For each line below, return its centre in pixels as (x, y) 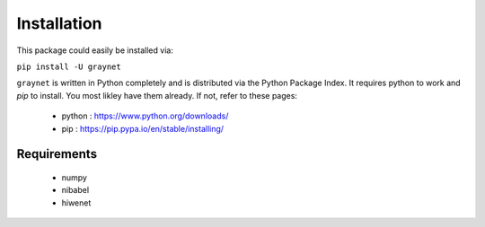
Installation (59, 23)
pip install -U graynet (69, 66)
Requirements (57, 154)
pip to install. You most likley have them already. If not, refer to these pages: (157, 95)
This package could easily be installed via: (95, 50)
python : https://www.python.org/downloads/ (145, 116)
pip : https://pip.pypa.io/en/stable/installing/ (143, 128)
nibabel (75, 190)
